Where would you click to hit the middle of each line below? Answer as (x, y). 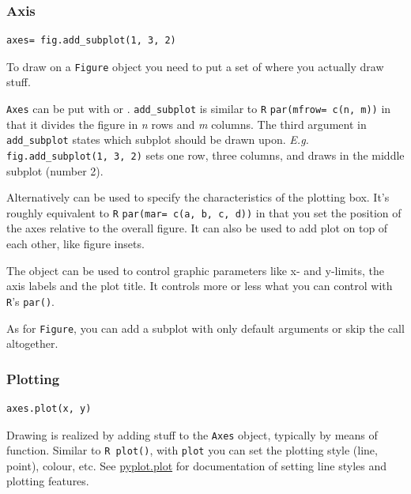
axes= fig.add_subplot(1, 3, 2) (91, 41)
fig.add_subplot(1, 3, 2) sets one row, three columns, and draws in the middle (205, 155)
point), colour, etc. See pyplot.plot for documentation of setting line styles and (197, 465)
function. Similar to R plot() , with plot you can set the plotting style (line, (192, 450)
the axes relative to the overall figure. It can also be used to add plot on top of (197, 228)
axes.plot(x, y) (49, 408)
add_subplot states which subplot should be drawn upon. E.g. (158, 140)
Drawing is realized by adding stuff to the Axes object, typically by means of (192, 434)
